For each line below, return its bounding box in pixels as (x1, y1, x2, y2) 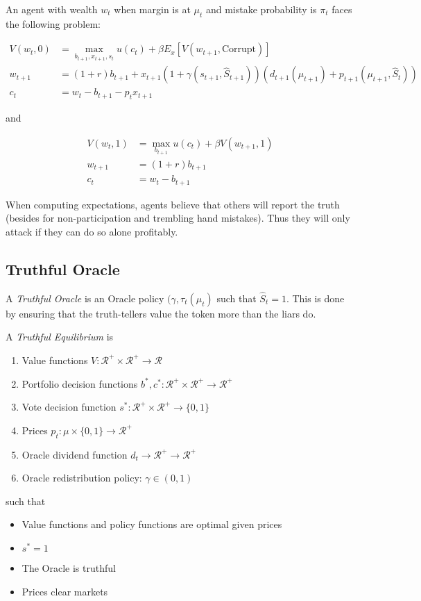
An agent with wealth (6, 2, 98, 16)
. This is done (286, 290, 345, 305)
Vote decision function (22, 400, 117, 414)
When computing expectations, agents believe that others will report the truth (6, 197, 340, 211)
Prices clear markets (22, 584, 108, 598)
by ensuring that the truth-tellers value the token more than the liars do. (6, 306, 316, 320)
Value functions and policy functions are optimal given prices (22, 517, 282, 532)
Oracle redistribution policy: (22, 470, 142, 485)
